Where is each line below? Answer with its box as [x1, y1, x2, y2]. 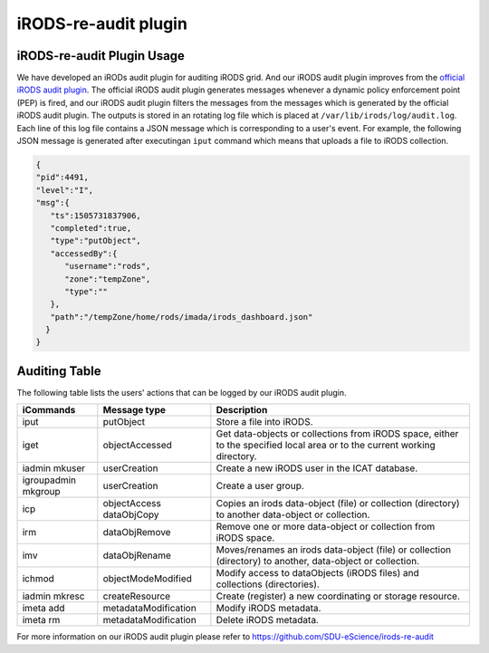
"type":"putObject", [50, 235, 142, 246]
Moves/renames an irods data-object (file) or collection [216, 543, 452, 556]
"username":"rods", [64, 261, 151, 272]
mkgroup [22, 485, 61, 498]
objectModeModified [102, 572, 192, 585]
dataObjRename [102, 549, 172, 562]
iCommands [22, 404, 76, 417]
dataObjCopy [102, 508, 159, 521]
